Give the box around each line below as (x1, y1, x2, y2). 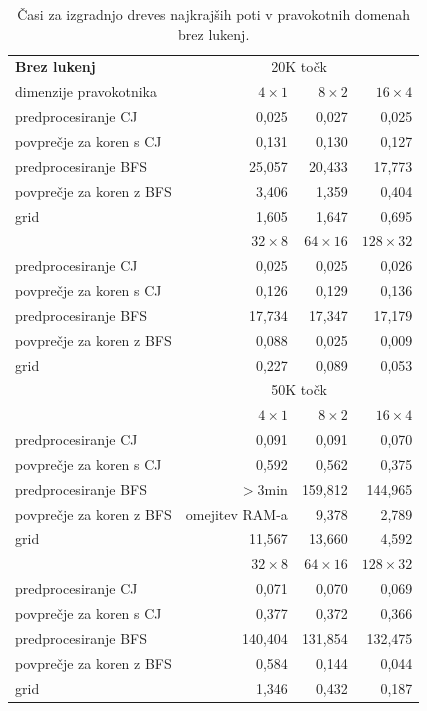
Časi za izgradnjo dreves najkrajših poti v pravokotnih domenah (17, 4, 411, 24)
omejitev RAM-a (185, 503, 288, 524)
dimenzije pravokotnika (15, 81, 158, 102)
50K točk (271, 379, 327, 400)
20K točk (271, 56, 327, 77)
